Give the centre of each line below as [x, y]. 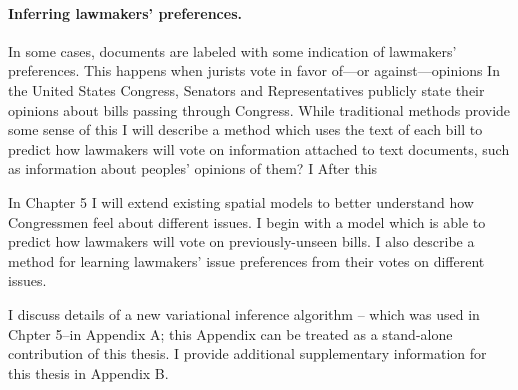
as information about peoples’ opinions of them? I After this [193, 168]
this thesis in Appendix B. [88, 372]
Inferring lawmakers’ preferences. [125, 12]
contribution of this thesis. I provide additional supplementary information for [247, 353]
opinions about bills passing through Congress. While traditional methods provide [259, 109]
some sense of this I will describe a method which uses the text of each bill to [245, 129]
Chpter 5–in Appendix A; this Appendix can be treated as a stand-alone [230, 333]
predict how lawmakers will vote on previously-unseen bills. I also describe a [241, 241]
